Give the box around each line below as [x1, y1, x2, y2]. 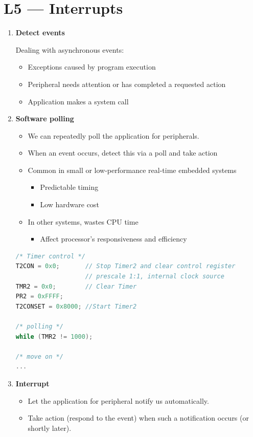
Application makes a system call [28, 96, 129, 106]
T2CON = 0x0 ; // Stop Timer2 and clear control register [15, 263, 236, 270]
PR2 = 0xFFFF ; [15, 293, 63, 300]
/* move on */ [15, 353, 63, 360]
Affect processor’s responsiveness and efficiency [40, 233, 187, 244]
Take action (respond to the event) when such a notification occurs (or [28, 412, 249, 423]
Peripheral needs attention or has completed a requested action [28, 78, 226, 89]
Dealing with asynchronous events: [15, 44, 124, 55]
